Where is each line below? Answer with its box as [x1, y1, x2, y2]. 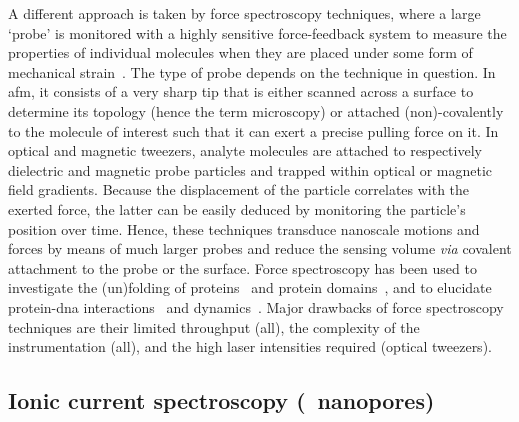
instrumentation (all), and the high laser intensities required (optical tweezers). [8, 336, 492, 357]
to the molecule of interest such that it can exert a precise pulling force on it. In [8, 120, 499, 141]
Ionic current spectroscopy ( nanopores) [8, 385, 435, 416]
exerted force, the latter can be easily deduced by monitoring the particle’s [8, 198, 466, 219]
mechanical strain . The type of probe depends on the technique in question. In [8, 61, 496, 82]
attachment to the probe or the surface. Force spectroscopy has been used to [8, 257, 477, 278]
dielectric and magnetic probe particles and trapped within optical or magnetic [8, 159, 493, 180]
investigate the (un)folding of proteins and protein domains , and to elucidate [8, 277, 492, 298]
